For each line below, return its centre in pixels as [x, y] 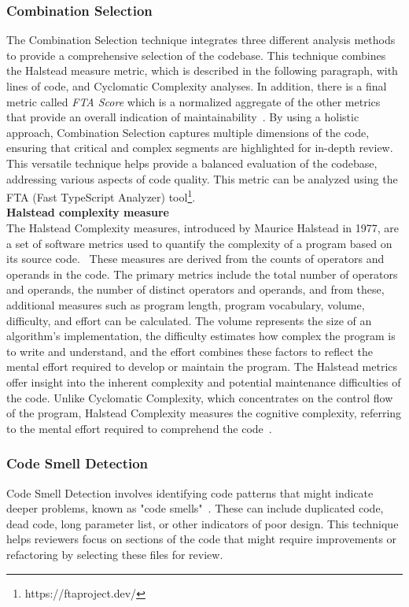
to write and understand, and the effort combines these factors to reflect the [190, 351]
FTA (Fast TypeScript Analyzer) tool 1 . [101, 196]
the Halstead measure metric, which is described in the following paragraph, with [202, 70]
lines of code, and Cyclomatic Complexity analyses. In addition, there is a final [197, 86]
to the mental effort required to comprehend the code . [139, 428]
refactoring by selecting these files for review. [115, 554]
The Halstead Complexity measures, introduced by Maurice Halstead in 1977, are [203, 228]
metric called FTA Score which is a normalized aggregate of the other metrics [193, 101]
